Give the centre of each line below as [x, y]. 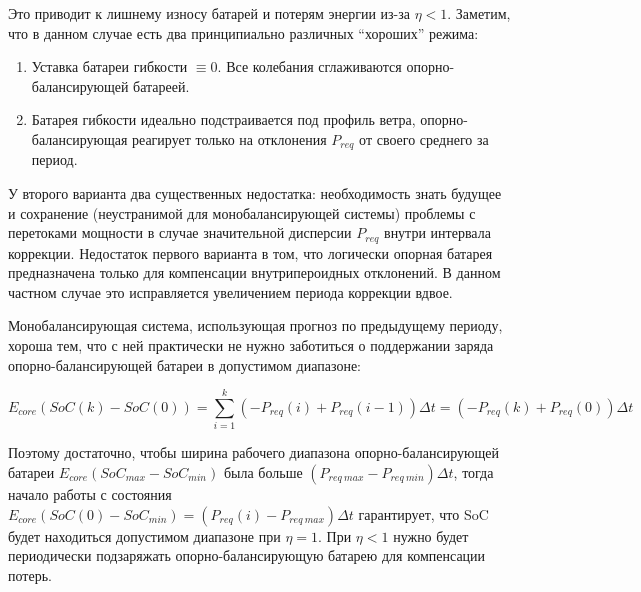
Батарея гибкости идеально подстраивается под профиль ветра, [223, 119]
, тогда [473, 471]
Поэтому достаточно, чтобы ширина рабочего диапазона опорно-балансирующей [253, 452]
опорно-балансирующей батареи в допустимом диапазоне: [184, 364]
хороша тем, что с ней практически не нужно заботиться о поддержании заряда [251, 345]
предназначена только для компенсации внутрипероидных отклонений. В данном [254, 272]
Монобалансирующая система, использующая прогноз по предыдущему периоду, [255, 325]
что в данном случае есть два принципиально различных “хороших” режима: [243, 32]
